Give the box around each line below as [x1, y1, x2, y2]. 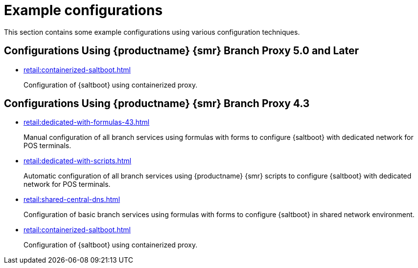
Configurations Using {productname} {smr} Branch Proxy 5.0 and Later [4, 45, 359, 57]
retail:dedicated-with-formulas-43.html [23, 118, 150, 127]
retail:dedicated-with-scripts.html [23, 156, 132, 165]
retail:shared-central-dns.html [23, 195, 120, 204]
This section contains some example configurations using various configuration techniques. [4, 27, 300, 36]
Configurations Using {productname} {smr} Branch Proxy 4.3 [4, 97, 310, 110]
